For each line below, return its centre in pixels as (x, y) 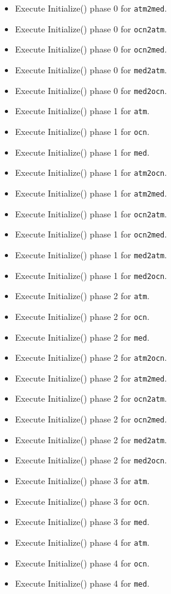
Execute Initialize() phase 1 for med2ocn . (91, 275)
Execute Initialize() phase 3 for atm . (82, 481)
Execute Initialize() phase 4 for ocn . (82, 563)
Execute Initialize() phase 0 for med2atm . (91, 69)
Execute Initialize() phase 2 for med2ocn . (91, 460)
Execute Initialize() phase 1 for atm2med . (91, 193)
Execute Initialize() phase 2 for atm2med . (91, 378)
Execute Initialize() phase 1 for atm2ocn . (91, 172)
